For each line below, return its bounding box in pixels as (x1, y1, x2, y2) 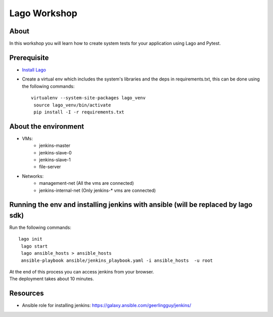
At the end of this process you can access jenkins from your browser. (9, 269, 154, 275)
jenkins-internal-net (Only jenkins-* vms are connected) (39, 187, 156, 193)
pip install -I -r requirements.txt (33, 109, 125, 115)
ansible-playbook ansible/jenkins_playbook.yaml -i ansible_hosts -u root (21, 257, 213, 263)
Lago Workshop (9, 8, 78, 19)
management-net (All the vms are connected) (39, 180, 134, 186)
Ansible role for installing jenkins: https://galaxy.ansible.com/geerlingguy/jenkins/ (22, 302, 192, 308)
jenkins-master (39, 142, 71, 149)
